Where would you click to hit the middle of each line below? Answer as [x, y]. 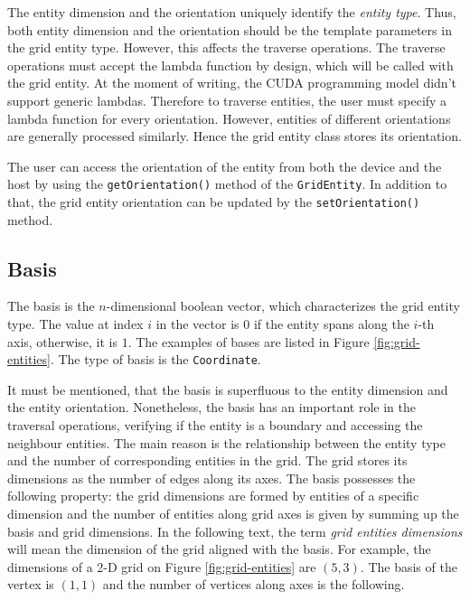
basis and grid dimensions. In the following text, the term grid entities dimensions [235, 531]
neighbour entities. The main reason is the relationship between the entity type [226, 442]
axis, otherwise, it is [62, 341]
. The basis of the [409, 566]
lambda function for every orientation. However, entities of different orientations [229, 118]
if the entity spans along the [331, 324]
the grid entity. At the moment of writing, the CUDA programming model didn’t [232, 83]
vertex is [31, 584]
